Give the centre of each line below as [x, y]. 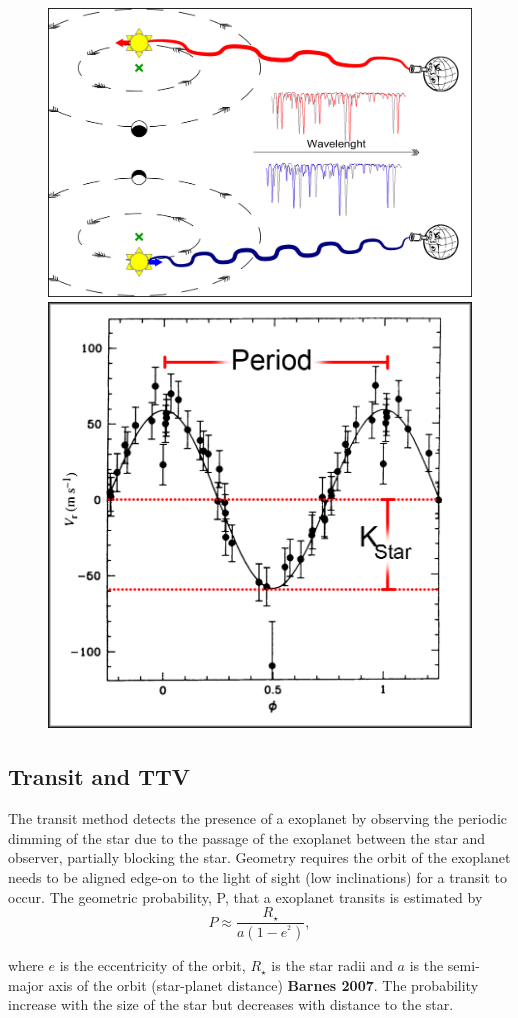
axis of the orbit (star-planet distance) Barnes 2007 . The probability [263, 984]
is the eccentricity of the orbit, [152, 965]
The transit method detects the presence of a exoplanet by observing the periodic [257, 818]
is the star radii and [332, 965]
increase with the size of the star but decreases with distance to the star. [231, 1004]
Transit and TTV [99, 776]
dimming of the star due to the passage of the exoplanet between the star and [247, 837]
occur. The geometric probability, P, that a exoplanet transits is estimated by [245, 896]
